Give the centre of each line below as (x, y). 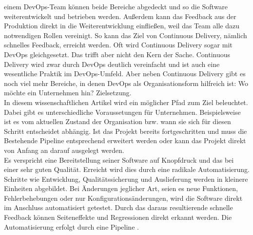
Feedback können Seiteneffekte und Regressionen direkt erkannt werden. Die (118, 217)
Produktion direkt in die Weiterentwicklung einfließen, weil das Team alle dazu (122, 26)
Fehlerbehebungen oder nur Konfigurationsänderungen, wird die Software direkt (123, 198)
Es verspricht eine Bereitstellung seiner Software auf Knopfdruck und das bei (119, 160)
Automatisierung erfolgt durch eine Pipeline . (71, 226)
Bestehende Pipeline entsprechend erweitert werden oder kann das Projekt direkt (125, 140)
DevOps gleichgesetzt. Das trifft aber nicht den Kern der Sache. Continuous (117, 54)
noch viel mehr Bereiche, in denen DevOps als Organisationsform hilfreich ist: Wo (126, 83)
